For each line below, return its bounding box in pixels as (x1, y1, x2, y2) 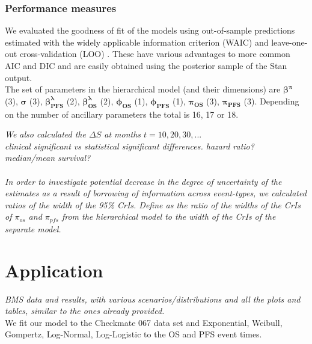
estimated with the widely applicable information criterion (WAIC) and (5, 35, 269, 48)
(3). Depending (243, 94, 299, 107)
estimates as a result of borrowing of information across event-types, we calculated (5, 187, 307, 199)
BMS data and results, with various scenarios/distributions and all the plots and (5, 292, 301, 305)
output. (5, 71, 32, 83)
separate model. (5, 222, 61, 235)
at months (104, 128, 141, 140)
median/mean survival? (5, 151, 91, 164)
